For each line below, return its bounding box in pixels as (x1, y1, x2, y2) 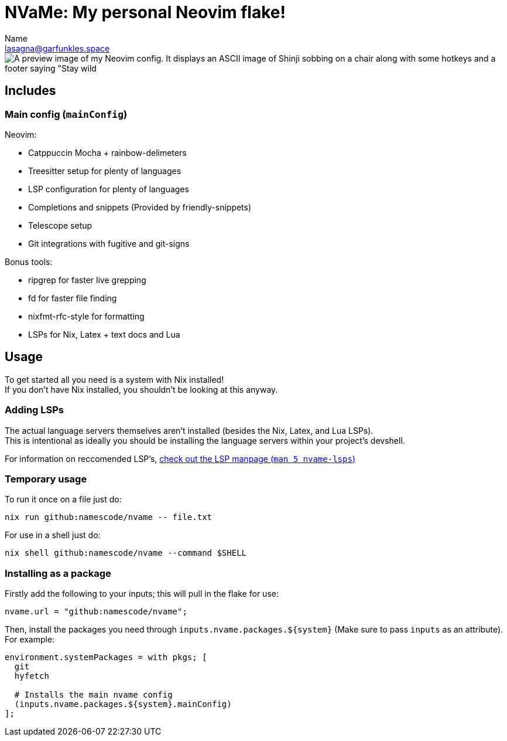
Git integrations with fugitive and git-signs (28, 238, 190, 249)
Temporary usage (5, 473, 87, 485)
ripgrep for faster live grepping (28, 274, 146, 285)
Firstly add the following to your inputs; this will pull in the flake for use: (5, 589, 279, 599)
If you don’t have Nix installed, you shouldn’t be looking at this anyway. (5, 384, 278, 395)
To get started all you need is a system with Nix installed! (5, 374, 224, 385)
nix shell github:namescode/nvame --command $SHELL (5, 548, 247, 558)
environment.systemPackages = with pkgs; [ (5, 652, 207, 662)
